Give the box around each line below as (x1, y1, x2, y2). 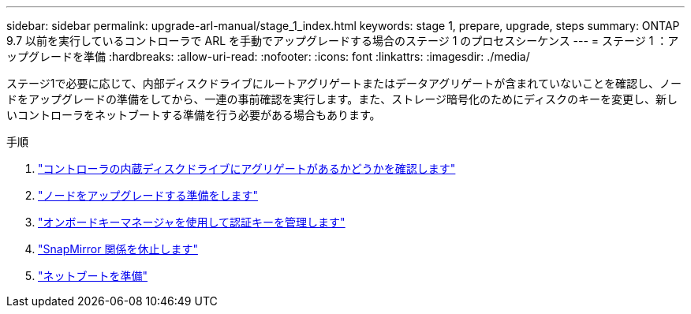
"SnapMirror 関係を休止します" (38, 242, 198, 256)
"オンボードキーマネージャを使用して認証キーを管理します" (38, 215, 345, 229)
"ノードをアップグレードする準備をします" (38, 189, 259, 202)
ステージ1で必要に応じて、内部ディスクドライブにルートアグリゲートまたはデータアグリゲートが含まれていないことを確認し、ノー (6, 77, 682, 90)
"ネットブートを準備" (38, 269, 148, 282)
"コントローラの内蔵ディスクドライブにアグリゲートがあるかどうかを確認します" (38, 162, 456, 175)
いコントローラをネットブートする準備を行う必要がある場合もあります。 (6, 108, 381, 121)
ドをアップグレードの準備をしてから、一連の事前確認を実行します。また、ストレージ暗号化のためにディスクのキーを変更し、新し (6, 92, 678, 106)
